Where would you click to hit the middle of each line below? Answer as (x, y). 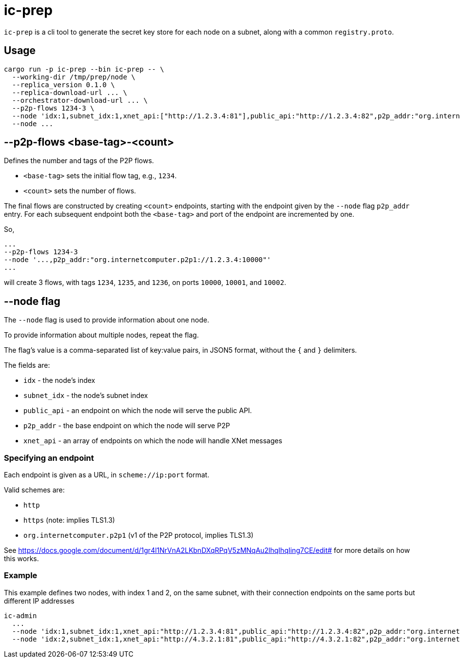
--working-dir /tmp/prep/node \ (74, 77)
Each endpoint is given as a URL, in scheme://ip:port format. (107, 475)
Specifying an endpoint (49, 458)
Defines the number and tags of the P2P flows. (79, 161)
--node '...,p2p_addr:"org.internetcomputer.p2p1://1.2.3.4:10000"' (137, 260)
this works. (21, 559)
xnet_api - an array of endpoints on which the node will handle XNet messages (153, 441)
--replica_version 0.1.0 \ (63, 85)
